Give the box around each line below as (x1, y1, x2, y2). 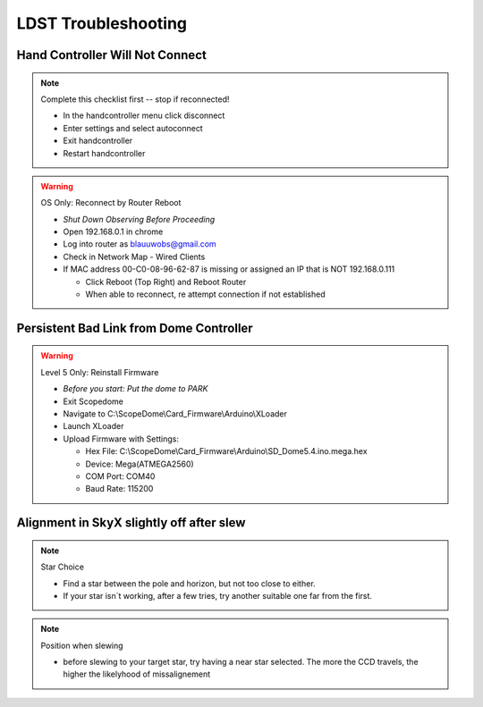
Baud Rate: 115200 (85, 484, 154, 494)
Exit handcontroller (63, 135, 133, 147)
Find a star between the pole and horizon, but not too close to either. (63, 577, 317, 589)
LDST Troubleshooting (16, 13, 188, 33)
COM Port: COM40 (85, 470, 156, 482)
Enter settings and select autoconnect (63, 122, 203, 133)
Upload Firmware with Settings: (63, 433, 179, 444)
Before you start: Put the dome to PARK (63, 383, 208, 394)
